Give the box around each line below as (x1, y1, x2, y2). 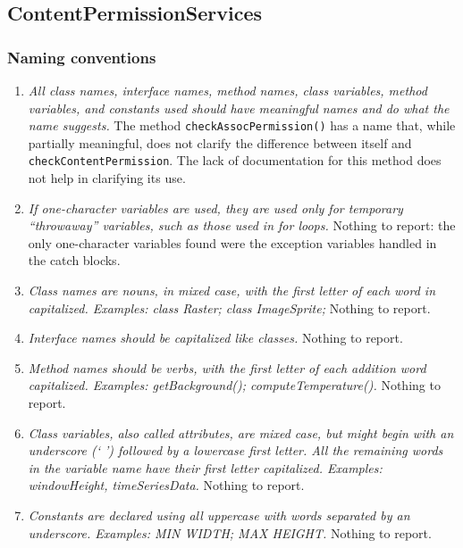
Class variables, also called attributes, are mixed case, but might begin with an (28, 423, 454, 442)
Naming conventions (7, 46, 156, 68)
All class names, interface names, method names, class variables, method (28, 81, 427, 99)
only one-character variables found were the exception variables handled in (28, 233, 437, 252)
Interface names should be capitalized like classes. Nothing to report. (28, 328, 403, 347)
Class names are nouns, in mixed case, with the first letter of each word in (28, 281, 436, 300)
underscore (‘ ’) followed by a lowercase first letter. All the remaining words (28, 441, 443, 460)
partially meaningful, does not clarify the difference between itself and (28, 133, 412, 152)
